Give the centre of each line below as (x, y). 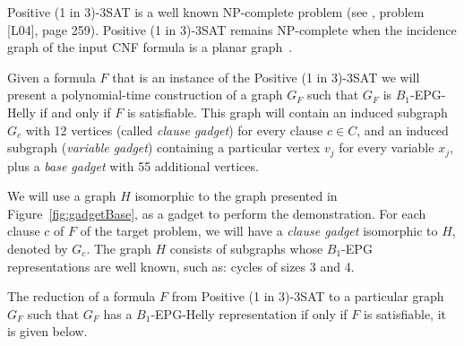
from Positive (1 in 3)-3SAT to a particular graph (308, 296)
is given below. (47, 331)
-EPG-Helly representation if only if (249, 313)
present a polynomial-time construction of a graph (145, 95)
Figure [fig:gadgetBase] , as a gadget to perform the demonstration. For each (217, 213)
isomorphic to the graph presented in (236, 196)
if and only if (75, 112)
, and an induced (403, 130)
